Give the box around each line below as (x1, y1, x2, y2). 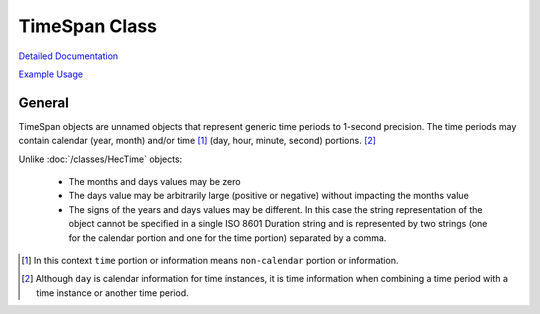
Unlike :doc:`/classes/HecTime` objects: (18, 153, 183, 165)
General (18, 94, 70, 111)
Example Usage (18, 68, 84, 80)
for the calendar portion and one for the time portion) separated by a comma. (68, 231, 387, 244)
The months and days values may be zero (68, 176, 241, 188)
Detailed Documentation (18, 50, 119, 62)
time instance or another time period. (36, 286, 189, 299)
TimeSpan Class (18, 15, 158, 37)
